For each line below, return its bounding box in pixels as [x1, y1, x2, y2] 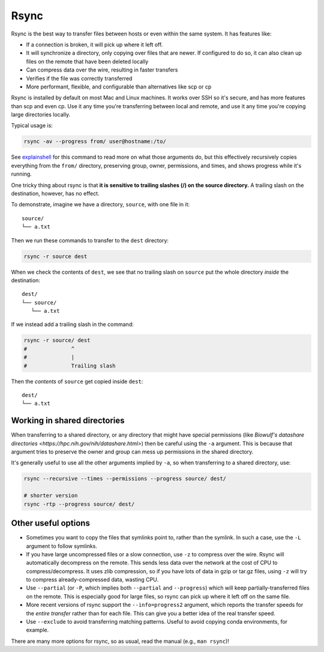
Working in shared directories [11, 416, 125, 426]
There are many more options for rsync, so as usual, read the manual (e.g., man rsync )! [11, 638, 229, 645]
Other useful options [11, 518, 90, 529]
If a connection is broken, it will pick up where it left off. [26, 41, 163, 48]
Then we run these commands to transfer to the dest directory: [11, 236, 169, 244]
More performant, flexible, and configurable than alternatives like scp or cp [26, 83, 212, 90]
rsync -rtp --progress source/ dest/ [23, 500, 135, 508]
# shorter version [23, 492, 78, 499]
